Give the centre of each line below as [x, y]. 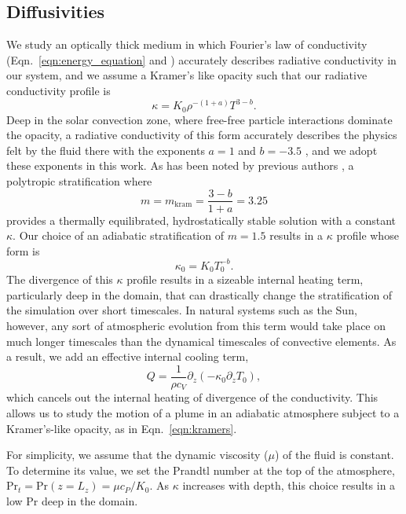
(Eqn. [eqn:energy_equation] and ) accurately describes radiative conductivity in [201, 59]
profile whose [368, 235]
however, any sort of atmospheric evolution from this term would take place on [196, 326]
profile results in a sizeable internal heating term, [245, 279]
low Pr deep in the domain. [72, 500]
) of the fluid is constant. [334, 455]
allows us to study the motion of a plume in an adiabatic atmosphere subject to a [203, 412]
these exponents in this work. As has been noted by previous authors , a [180, 165]
